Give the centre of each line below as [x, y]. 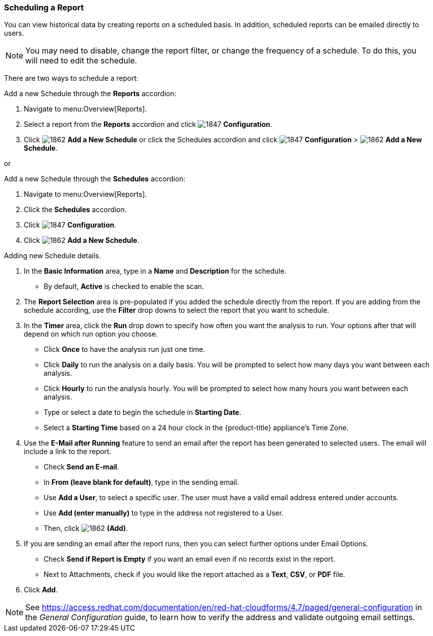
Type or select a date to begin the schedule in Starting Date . [143, 412]
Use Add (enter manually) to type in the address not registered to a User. [164, 513]
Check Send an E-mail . [81, 467]
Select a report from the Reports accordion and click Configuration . [148, 124]
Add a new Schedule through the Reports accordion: [90, 94]
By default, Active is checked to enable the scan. [124, 287]
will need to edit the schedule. [81, 61]
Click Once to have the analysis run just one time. [124, 349]
